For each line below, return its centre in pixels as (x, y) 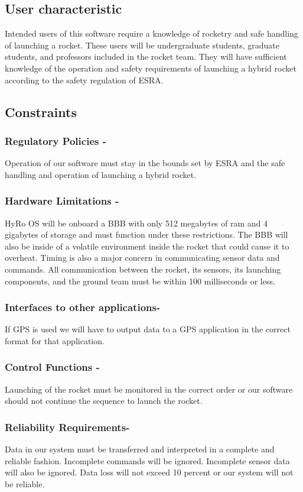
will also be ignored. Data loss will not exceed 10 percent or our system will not (149, 472)
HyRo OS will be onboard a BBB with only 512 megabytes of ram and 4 (136, 223)
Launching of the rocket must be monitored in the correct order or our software (149, 389)
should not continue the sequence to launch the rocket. (104, 401)
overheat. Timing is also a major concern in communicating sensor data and (142, 258)
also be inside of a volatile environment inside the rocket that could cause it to (147, 246)
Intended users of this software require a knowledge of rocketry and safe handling (151, 33)
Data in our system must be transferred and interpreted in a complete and (140, 449)
